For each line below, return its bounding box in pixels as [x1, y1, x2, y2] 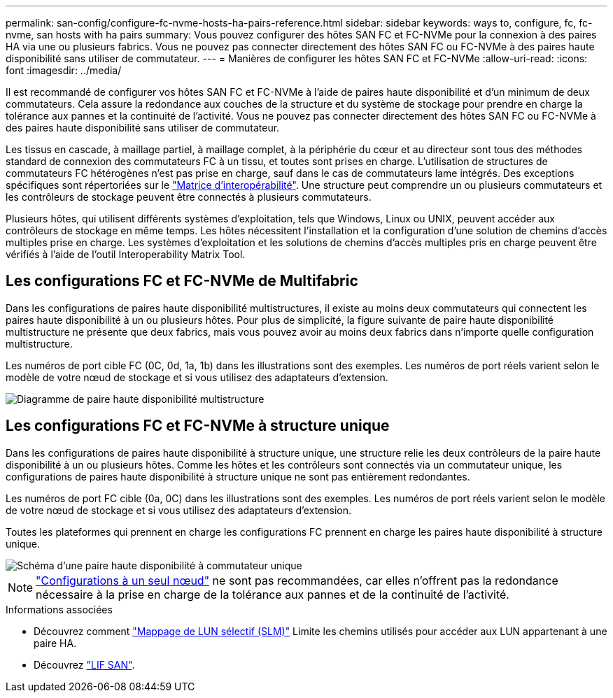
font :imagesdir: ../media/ [6, 64, 122, 76]
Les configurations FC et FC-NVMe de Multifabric [6, 272, 358, 290]
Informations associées [6, 603, 113, 615]
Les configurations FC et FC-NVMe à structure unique [6, 417, 390, 435]
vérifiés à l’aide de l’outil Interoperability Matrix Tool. [6, 248, 246, 260]
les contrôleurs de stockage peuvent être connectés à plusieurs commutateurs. [6, 191, 372, 203]
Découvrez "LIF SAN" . [34, 658, 135, 671]
